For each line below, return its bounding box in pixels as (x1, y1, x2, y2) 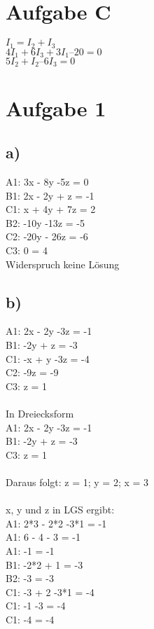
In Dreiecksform (6, 406, 74, 420)
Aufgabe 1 (6, 93, 106, 122)
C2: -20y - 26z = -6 (6, 229, 88, 244)
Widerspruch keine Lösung (6, 256, 120, 271)
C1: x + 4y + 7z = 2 (6, 202, 96, 216)
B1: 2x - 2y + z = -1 (6, 188, 94, 202)
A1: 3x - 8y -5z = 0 (6, 174, 89, 189)
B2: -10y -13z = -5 (6, 215, 85, 230)
